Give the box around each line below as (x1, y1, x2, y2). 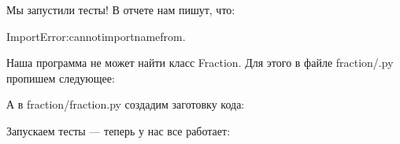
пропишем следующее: (6, 69, 115, 86)
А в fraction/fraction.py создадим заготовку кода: (6, 96, 245, 113)
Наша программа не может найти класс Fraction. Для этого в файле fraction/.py (6, 54, 394, 71)
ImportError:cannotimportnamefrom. (6, 28, 186, 44)
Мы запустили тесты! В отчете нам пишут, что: (6, 2, 235, 17)
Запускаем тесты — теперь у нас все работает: (6, 122, 231, 138)
